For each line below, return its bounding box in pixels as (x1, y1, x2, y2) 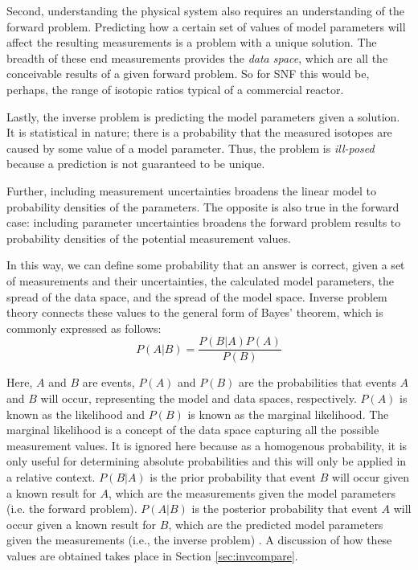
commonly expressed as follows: (6, 319, 162, 336)
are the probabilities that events (239, 374, 396, 391)
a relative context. (6, 468, 96, 485)
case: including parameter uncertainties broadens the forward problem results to (6, 214, 401, 231)
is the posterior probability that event (191, 500, 378, 517)
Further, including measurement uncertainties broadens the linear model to (6, 182, 376, 199)
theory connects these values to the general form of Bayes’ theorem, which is (6, 304, 383, 321)
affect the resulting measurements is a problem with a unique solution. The (6, 34, 377, 51)
